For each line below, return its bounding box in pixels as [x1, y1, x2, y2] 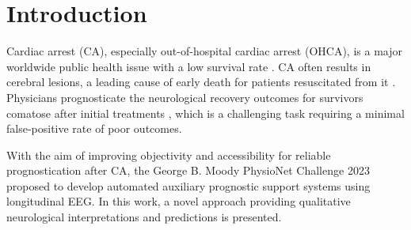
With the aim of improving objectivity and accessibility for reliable [6, 146, 331, 163]
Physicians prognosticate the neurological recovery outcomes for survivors [6, 89, 363, 105]
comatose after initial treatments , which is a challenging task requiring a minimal [6, 104, 405, 121]
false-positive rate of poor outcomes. [6, 120, 182, 137]
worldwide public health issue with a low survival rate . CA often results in [6, 58, 371, 74]
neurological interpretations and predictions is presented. [6, 209, 282, 225]
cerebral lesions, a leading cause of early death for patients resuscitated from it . [6, 74, 396, 90]
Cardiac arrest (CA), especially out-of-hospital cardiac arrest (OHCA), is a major [6, 43, 402, 59]
